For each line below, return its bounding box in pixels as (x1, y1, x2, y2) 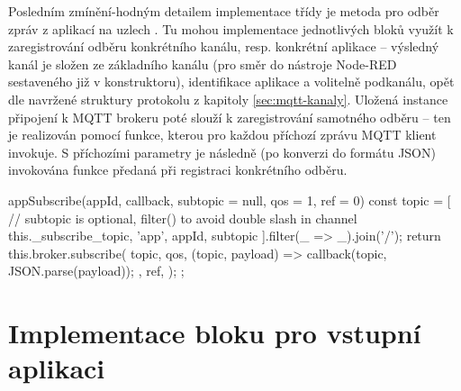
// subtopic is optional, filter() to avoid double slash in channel (8, 208, 357, 227)
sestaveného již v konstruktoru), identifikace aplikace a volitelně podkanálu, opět (8, 72, 455, 91)
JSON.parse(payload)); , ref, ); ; (8, 261, 185, 280)
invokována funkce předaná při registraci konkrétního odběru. (8, 160, 348, 179)
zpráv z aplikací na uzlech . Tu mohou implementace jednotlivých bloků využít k (8, 19, 454, 38)
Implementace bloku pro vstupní (8, 314, 421, 351)
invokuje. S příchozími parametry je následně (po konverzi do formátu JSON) (8, 142, 436, 161)
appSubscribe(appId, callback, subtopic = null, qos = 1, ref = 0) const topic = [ (8, 190, 451, 209)
